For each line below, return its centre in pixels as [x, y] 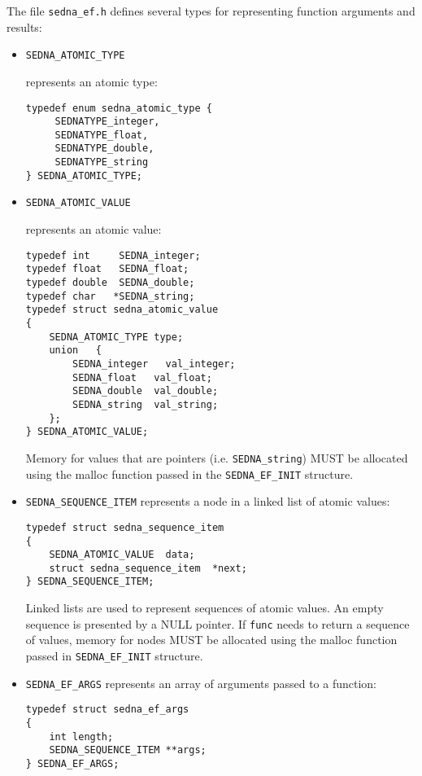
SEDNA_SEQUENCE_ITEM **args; [128, 750]
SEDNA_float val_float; [142, 377]
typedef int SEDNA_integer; [113, 255]
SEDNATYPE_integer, [107, 122]
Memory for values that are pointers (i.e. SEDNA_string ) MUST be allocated [217, 457]
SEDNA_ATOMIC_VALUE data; [122, 555]
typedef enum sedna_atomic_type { [119, 108]
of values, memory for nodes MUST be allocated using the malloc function [211, 640]
